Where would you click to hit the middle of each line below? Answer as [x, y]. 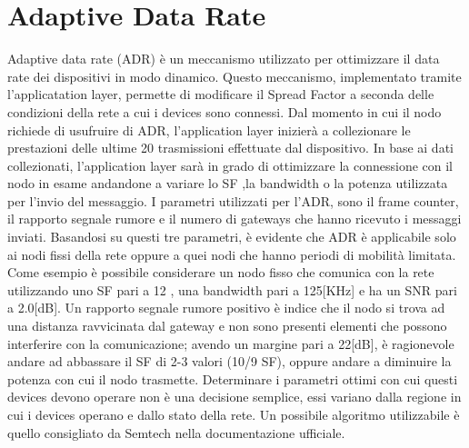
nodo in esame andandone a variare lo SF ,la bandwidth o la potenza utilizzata [228, 183]
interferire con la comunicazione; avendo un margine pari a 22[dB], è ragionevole [231, 343]
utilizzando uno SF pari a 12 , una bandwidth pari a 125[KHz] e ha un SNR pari [232, 289]
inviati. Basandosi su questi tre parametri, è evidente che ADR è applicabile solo [232, 237]
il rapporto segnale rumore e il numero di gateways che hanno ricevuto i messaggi [234, 219]
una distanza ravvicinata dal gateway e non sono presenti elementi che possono [227, 326]
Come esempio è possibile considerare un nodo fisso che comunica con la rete [221, 272]
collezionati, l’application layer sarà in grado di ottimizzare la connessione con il [230, 165]
